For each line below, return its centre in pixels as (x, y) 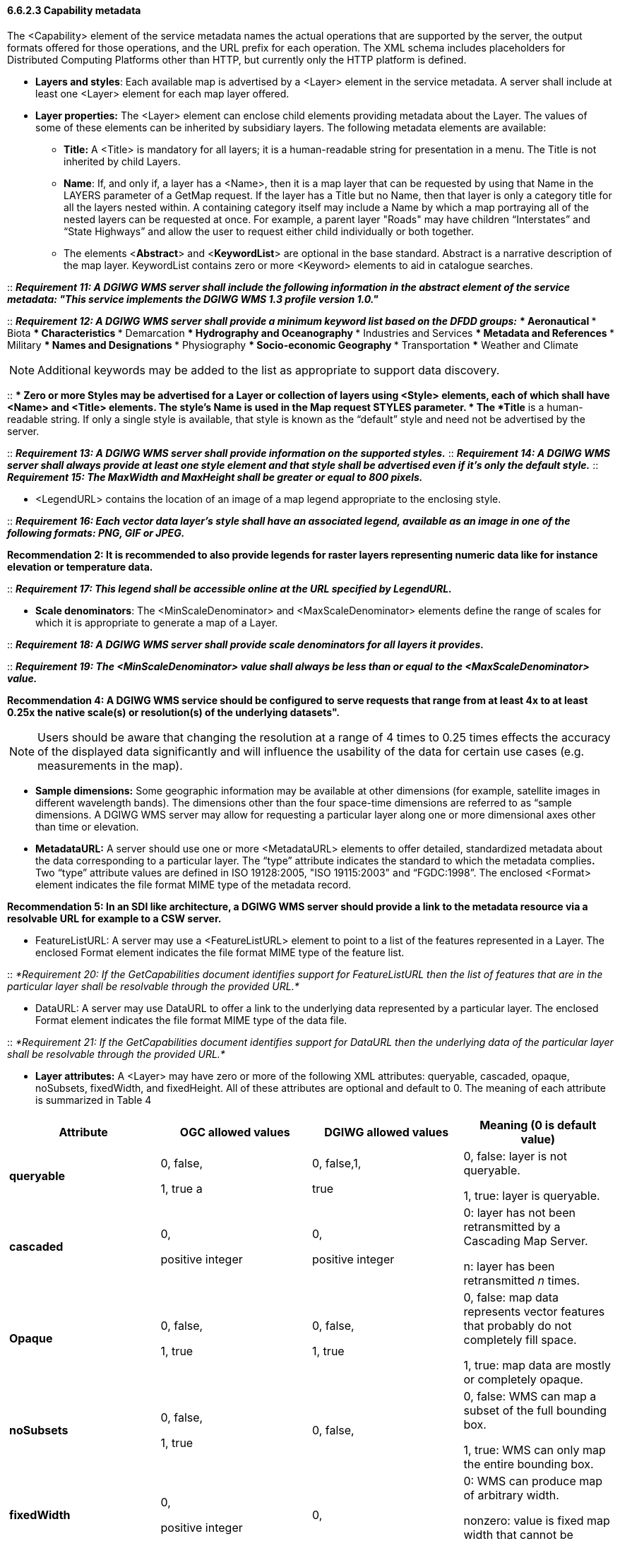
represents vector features (534, 1311)
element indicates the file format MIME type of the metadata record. (193, 884)
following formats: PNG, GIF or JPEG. (96, 532)
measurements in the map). (110, 765)
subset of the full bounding (535, 1410)
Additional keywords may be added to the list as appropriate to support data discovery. (269, 370)
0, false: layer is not (515, 1156)
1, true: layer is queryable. (532, 1195)
